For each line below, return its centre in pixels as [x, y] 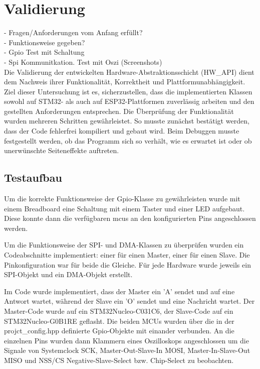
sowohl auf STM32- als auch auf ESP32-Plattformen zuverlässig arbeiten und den [129, 101]
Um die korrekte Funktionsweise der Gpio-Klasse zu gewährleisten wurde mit [122, 199]
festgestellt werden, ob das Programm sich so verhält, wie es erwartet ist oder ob [128, 140]
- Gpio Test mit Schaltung [44, 52]
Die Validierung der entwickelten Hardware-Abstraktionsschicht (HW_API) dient [129, 72]
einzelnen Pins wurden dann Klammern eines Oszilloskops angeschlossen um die [126, 340]
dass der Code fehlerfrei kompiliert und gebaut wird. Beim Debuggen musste [122, 131]
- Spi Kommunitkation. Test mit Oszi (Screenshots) [83, 61]
